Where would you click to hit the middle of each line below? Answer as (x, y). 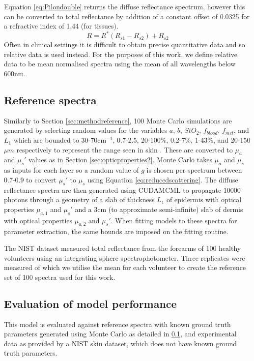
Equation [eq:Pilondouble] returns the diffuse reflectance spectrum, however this (125, 6)
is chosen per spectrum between (194, 170)
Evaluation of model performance (90, 303)
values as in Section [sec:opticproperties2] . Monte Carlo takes (120, 160)
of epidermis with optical (204, 199)
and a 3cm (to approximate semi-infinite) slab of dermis (159, 209)
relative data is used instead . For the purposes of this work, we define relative (121, 54)
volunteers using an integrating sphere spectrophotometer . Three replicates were (125, 257)
